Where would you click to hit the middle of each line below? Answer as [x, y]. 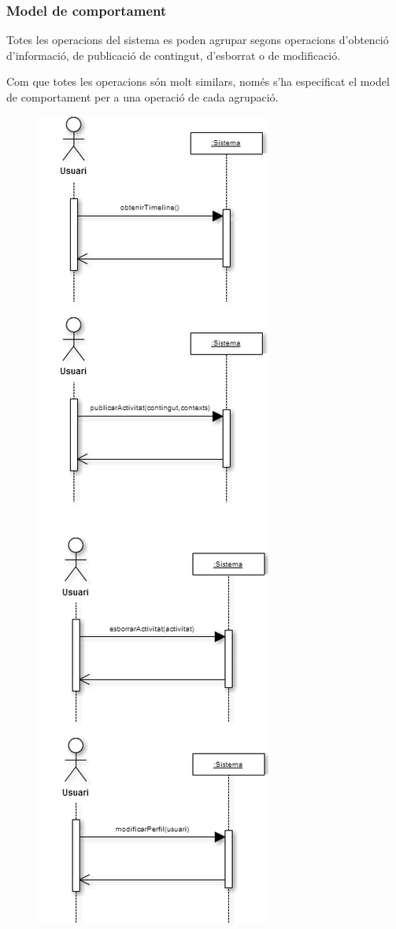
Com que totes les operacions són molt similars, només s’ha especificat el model [198, 81]
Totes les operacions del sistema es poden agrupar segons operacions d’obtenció [198, 40]
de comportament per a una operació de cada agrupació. [142, 97]
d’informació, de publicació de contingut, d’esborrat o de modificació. [174, 55]
